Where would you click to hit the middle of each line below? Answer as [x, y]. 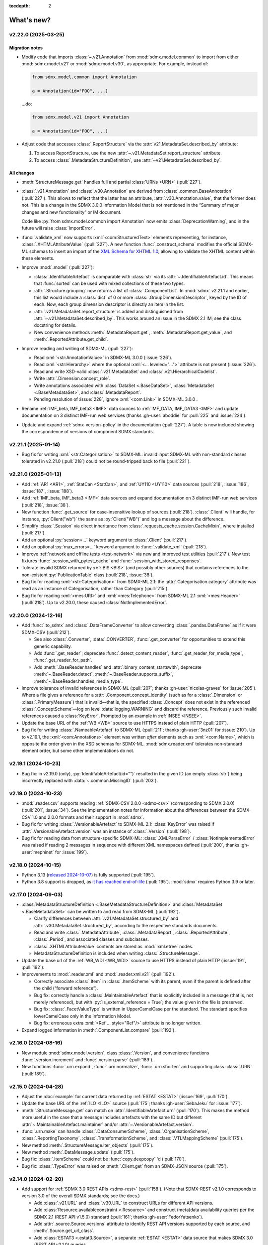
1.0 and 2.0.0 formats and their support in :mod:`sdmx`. [88, 817]
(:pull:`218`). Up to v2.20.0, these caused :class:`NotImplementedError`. [95, 603]
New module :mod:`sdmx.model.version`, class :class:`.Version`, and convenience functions [115, 1053]
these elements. [38, 258]
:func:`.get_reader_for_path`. [63, 660]
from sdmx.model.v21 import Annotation [80, 117]
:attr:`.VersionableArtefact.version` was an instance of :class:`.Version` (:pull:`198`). [106, 831]
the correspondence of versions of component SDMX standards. [88, 431]
